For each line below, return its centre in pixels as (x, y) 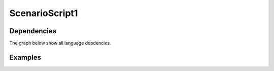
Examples (25, 57)
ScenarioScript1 (44, 13)
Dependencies (33, 31)
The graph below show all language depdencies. (60, 43)
